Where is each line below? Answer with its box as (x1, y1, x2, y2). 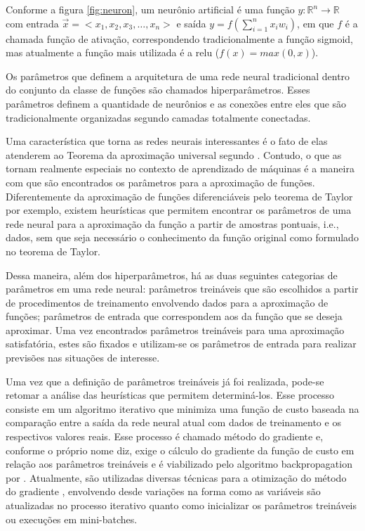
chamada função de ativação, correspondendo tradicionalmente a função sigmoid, (6, 31, 353, 46)
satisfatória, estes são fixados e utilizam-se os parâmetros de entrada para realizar (6, 336, 357, 351)
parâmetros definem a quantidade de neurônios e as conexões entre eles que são (6, 96, 347, 110)
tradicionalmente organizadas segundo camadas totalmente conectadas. (6, 110, 311, 124)
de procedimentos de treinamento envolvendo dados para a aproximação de (6, 295, 328, 309)
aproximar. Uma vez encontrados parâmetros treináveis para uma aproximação (6, 322, 345, 337)
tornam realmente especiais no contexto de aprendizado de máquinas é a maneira (6, 161, 354, 176)
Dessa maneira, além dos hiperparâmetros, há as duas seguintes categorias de (6, 267, 338, 282)
